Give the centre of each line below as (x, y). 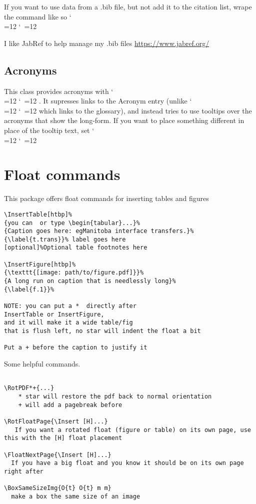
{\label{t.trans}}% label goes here (65, 239)
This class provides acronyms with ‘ (59, 91)
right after (24, 471)
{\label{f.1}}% (29, 289)
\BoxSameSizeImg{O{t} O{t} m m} (58, 488)
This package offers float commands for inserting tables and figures (106, 198)
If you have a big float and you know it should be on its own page (127, 463)
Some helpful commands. (42, 364)
